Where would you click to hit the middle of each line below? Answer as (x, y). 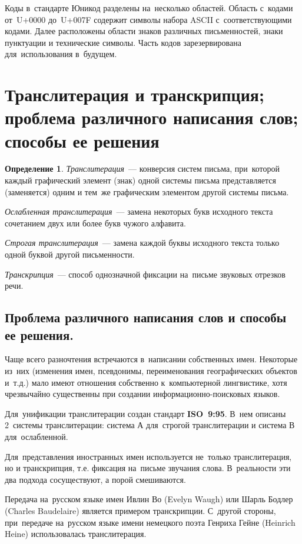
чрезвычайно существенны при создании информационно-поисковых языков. (142, 394)
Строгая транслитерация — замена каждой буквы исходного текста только (142, 243)
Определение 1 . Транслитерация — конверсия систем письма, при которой (142, 168)
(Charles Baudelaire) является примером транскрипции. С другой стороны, (140, 510)
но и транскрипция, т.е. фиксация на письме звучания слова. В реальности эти (148, 468)
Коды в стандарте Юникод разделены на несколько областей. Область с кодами (149, 8)
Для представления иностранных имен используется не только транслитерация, (148, 456)
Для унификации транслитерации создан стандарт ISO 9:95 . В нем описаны (145, 413)
